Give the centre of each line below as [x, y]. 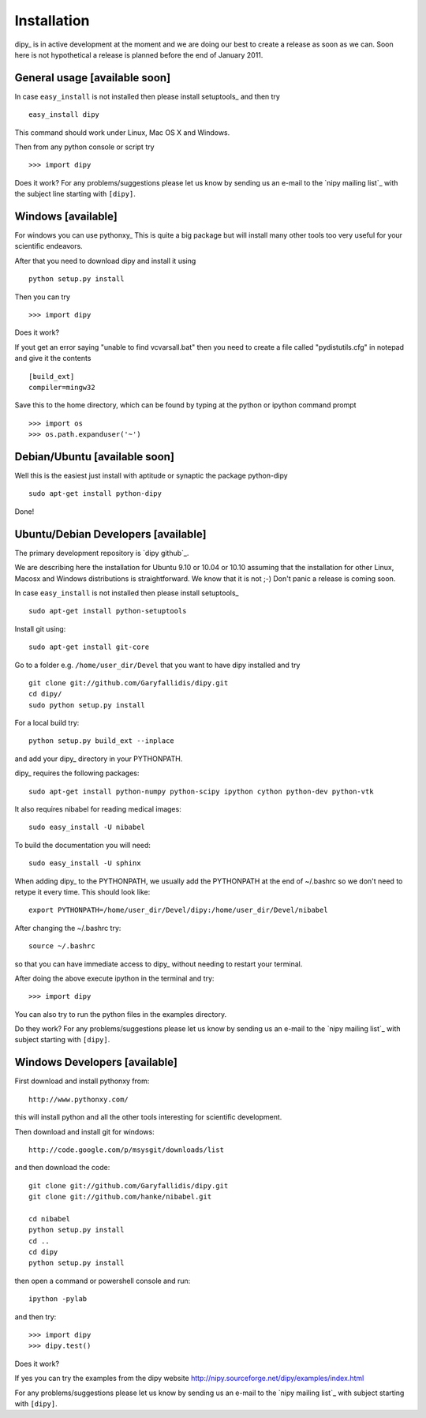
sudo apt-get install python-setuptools [108, 611]
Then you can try [43, 297]
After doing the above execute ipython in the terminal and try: [114, 978]
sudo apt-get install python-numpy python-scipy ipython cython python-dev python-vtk [201, 791]
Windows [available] [66, 216]
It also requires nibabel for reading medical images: [98, 809]
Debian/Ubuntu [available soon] [95, 457]
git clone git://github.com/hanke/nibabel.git [120, 1197]
